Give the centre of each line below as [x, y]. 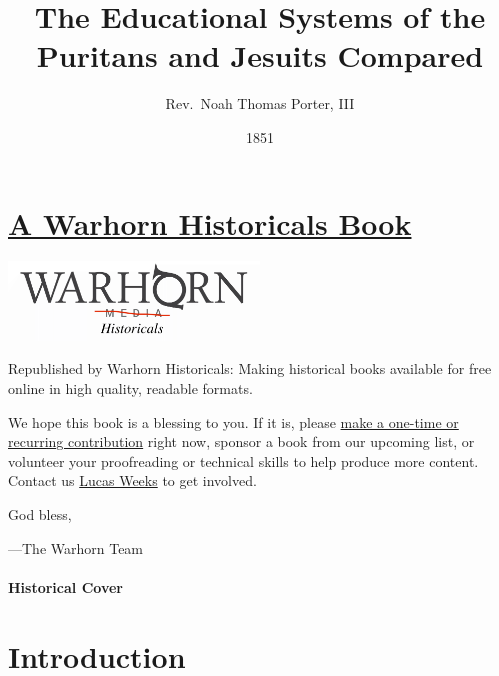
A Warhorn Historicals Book [210, 222]
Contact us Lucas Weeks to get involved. [132, 480]
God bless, [40, 513]
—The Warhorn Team [76, 547]
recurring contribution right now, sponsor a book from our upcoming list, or [241, 441]
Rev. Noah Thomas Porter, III [260, 103]
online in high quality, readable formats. [130, 388]
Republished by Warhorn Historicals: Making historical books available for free [250, 368]
